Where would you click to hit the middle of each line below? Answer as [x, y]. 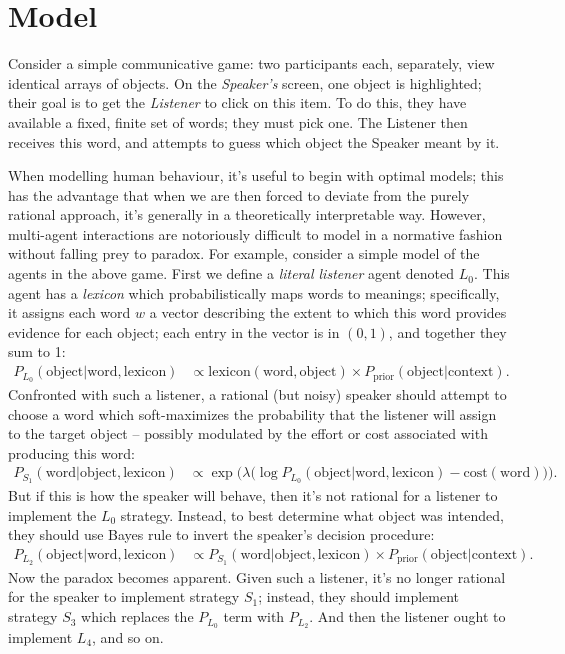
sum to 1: [37, 351]
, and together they [447, 331]
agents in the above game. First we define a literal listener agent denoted [231, 273]
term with [254, 616]
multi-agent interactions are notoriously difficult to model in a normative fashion [255, 233]
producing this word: [71, 452]
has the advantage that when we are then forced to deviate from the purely [239, 194]
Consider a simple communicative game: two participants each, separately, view [251, 63]
